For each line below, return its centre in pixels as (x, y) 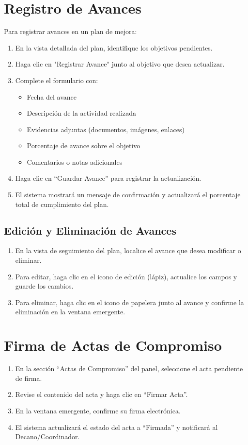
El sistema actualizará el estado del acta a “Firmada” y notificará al (116, 427)
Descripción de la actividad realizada (82, 113)
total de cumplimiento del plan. (62, 204)
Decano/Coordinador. (47, 436)
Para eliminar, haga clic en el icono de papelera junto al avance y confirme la (130, 302)
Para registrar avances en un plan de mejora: (70, 31)
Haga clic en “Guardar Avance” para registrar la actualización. (108, 178)
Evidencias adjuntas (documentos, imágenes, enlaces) (106, 129)
